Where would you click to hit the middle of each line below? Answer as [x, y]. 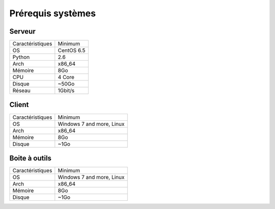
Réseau [21, 91]
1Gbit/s [66, 91]
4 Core [66, 77]
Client [19, 105]
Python [21, 57]
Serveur [22, 31]
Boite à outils [31, 158]
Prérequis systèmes [53, 13]
